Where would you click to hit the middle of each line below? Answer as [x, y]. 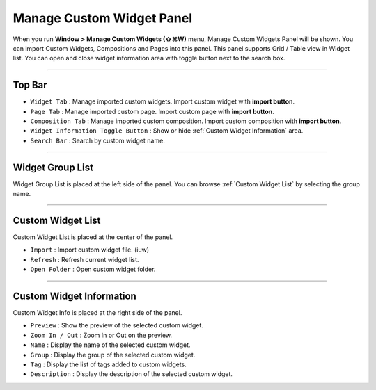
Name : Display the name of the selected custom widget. [110, 345]
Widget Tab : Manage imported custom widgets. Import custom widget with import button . [163, 101]
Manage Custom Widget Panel [103, 18]
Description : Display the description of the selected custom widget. [132, 374]
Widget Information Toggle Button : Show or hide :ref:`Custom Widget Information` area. [167, 131]
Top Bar [30, 85]
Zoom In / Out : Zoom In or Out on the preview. [101, 335]
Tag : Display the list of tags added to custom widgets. [109, 364]
